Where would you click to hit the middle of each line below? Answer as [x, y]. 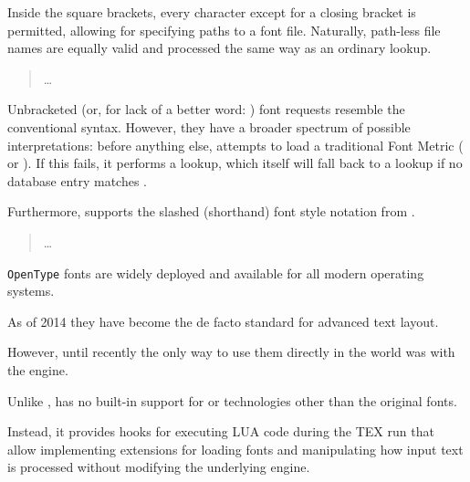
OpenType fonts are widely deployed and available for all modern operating [216, 272]
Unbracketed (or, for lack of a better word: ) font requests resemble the [206, 109]
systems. [31, 291]
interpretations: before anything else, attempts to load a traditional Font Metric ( [235, 145]
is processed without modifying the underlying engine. [159, 467]
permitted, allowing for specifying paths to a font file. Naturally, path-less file [224, 30]
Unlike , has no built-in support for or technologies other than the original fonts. [232, 400]
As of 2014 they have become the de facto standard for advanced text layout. [223, 321]
